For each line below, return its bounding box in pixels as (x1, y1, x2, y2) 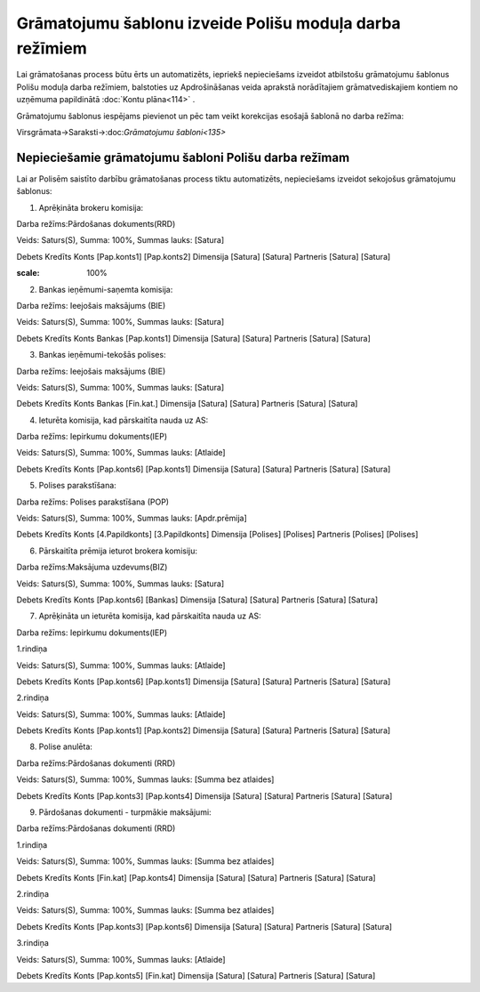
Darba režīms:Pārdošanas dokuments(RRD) (16, 218, 176, 229)
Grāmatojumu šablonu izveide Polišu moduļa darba (16, 13, 402, 33)
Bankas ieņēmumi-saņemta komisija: (38, 284, 173, 294)
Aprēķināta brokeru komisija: (38, 202, 144, 213)
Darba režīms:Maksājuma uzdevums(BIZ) (16, 561, 168, 573)
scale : (16, 268, 40, 278)
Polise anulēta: (38, 741, 93, 752)
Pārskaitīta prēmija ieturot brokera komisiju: (38, 545, 198, 556)
